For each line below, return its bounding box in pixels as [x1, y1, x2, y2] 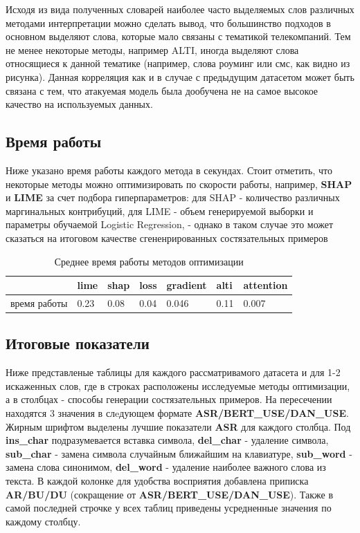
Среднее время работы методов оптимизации [54, 254, 244, 268]
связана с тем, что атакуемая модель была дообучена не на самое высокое [6, 83, 318, 97]
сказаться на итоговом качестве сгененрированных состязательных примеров [6, 230, 328, 245]
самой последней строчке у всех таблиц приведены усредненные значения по [6, 501, 332, 515]
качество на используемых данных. [6, 97, 153, 111]
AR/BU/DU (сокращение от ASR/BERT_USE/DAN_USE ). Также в [6, 487, 334, 501]
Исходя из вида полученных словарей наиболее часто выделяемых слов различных [6, 2, 354, 16]
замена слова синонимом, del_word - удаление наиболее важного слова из [6, 460, 326, 474]
